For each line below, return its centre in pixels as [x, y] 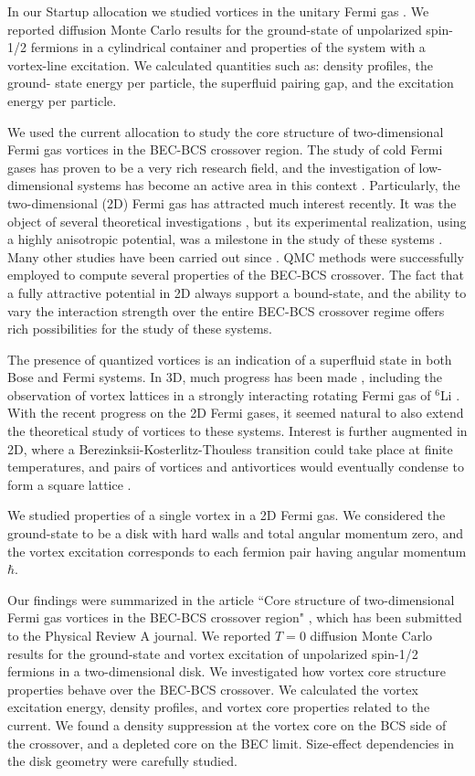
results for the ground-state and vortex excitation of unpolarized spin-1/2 [213, 653]
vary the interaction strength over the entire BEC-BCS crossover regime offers [226, 310]
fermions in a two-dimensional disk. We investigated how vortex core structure [227, 671]
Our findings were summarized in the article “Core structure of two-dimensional [231, 599]
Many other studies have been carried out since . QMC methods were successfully [236, 256]
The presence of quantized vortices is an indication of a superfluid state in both [230, 359]
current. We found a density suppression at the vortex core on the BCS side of [227, 724]
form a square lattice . [69, 484]
